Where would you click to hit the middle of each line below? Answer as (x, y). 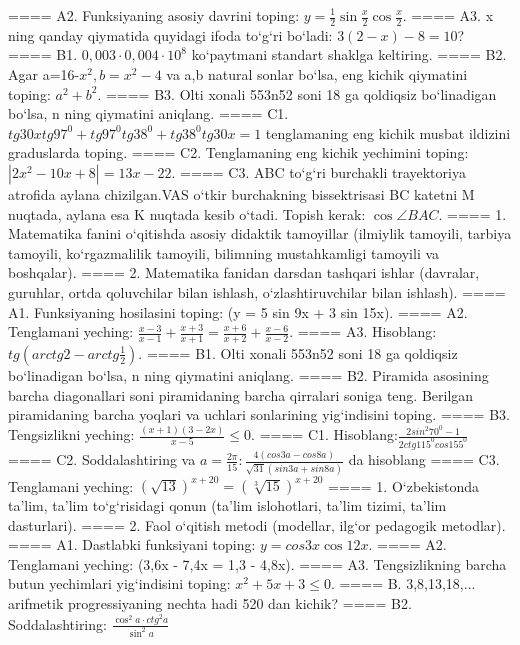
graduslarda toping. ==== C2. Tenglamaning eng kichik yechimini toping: (238, 152)
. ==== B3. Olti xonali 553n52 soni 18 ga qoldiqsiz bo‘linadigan (297, 93)
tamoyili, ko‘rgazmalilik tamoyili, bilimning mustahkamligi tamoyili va (224, 252)
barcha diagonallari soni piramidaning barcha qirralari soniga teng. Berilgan (241, 394)
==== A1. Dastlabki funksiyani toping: (132, 544)
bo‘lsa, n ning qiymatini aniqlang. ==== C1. (148, 113)
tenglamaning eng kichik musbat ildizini (388, 132)
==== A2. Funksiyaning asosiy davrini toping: (154, 15)
